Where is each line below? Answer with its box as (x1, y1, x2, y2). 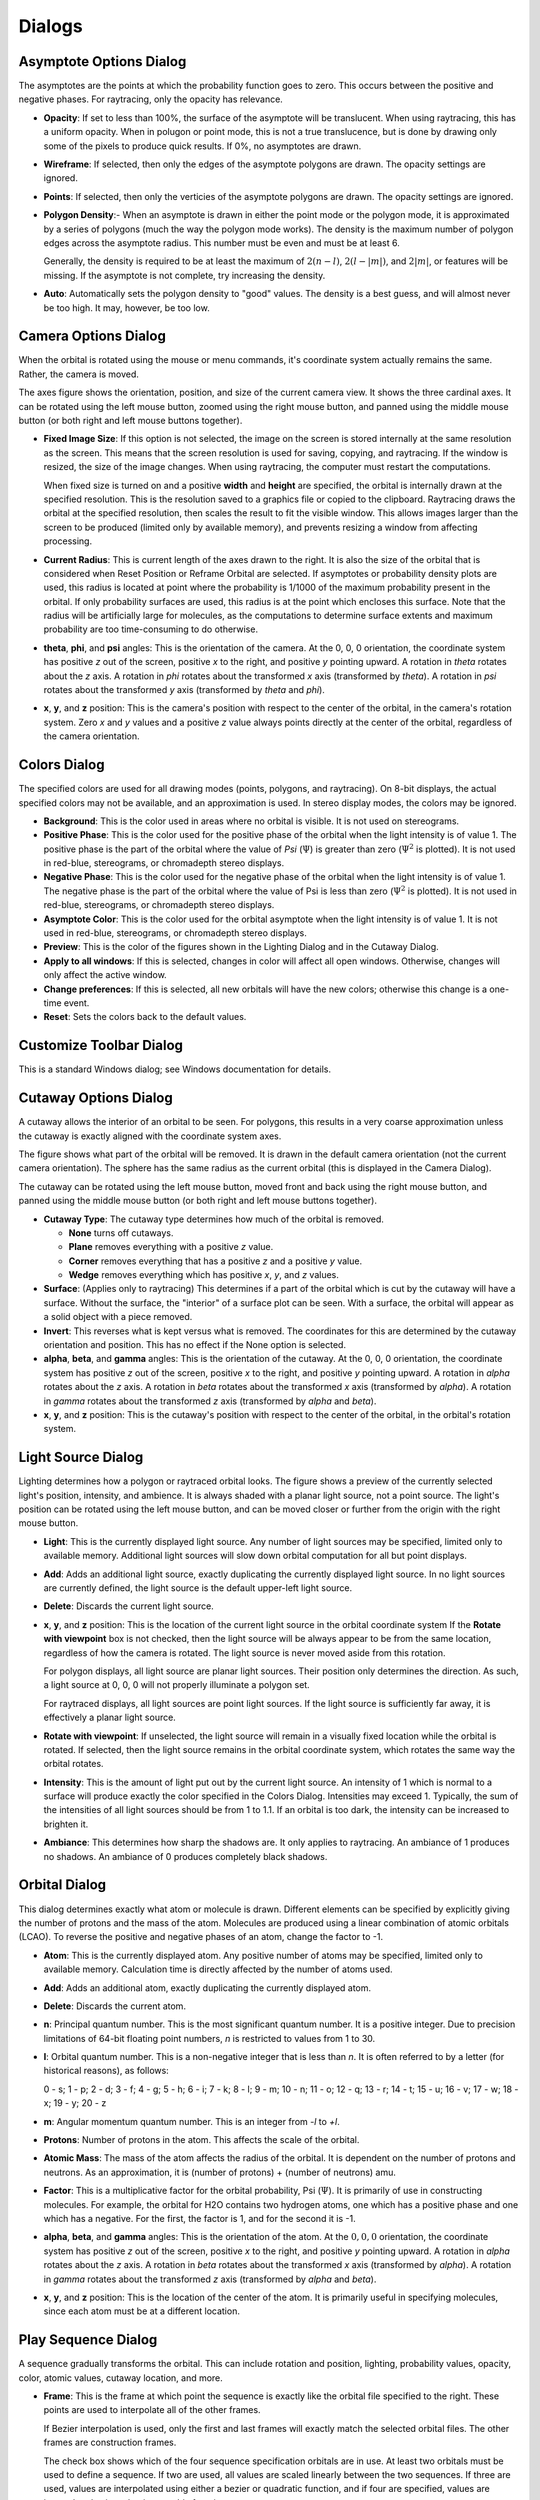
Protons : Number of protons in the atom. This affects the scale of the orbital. (43, 2134, 360, 2146)
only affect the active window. (43, 969, 167, 981)
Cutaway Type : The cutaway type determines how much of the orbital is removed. (43, 1213, 385, 1225)
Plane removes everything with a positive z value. (68, 1241, 274, 1253)
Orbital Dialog (18, 1876, 107, 1894)
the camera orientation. (43, 730, 140, 742)
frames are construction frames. (43, 2436, 177, 2449)
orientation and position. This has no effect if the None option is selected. (43, 1339, 347, 1351)
